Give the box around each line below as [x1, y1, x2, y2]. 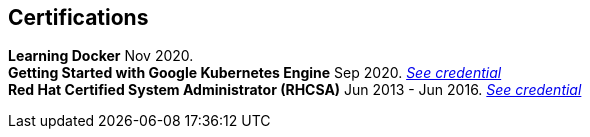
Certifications [8, 5, 149, 30]
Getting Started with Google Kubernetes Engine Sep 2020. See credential [8, 64, 502, 82]
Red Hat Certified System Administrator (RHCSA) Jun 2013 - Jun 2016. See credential [8, 81, 582, 99]
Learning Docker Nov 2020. [8, 47, 194, 65]
